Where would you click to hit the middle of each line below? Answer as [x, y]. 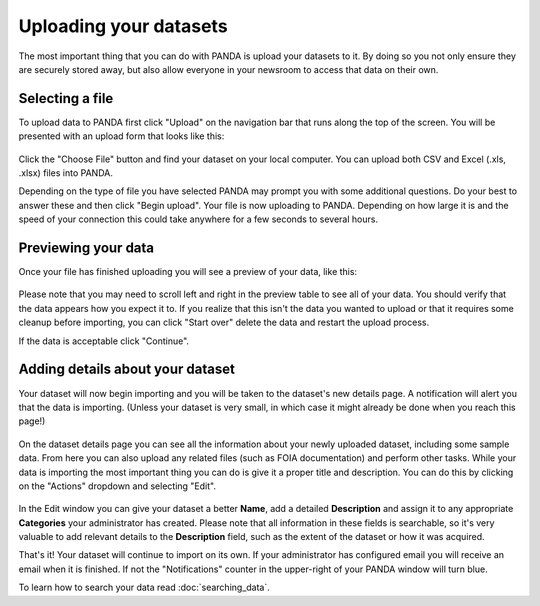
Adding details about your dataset [126, 369]
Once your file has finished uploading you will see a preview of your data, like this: [188, 272]
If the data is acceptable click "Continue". [104, 341]
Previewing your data [86, 248]
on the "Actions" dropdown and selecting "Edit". [117, 486]
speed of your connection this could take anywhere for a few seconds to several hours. [198, 219]
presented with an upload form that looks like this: [121, 136]
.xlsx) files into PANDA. [66, 173]
